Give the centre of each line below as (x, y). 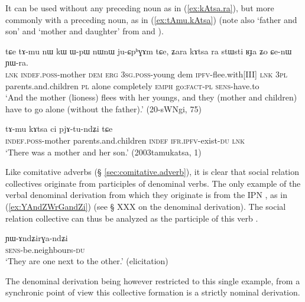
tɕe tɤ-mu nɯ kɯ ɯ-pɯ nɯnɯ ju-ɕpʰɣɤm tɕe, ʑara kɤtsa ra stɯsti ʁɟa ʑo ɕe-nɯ (149, 51)
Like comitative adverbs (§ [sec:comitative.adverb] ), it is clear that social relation (152, 172)
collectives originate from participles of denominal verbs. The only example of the (153, 183)
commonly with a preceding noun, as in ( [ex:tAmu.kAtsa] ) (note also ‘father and (151, 19)
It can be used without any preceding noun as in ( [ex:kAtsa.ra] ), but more (140, 8)
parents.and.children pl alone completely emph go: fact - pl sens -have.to (132, 85)
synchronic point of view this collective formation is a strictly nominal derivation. (153, 292)
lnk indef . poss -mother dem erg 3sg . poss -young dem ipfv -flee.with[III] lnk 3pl (146, 74)
